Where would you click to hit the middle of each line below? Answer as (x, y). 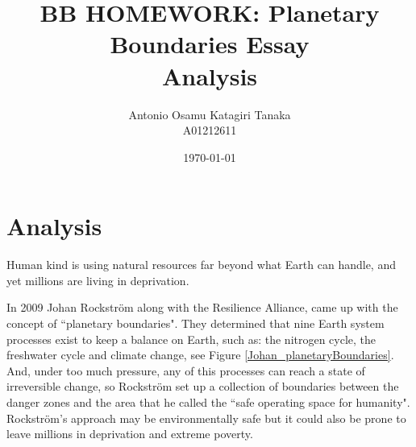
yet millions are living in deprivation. (98, 280)
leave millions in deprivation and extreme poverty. (130, 434)
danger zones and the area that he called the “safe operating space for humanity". (208, 401)
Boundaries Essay (210, 44)
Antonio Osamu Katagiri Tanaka (210, 114)
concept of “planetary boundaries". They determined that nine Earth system (196, 323)
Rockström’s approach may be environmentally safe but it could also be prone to (206, 418)
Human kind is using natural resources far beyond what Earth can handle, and (201, 265)
